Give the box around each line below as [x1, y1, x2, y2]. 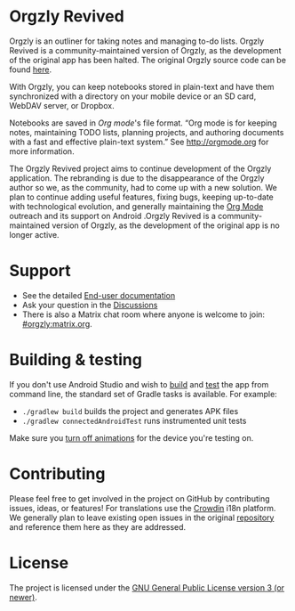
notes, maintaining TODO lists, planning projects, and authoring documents [9, 126, 284, 137]
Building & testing [9, 350, 142, 371]
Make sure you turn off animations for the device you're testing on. [9, 432, 254, 443]
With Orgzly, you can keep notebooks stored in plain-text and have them [9, 81, 275, 92]
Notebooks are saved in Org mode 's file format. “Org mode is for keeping [9, 118, 277, 128]
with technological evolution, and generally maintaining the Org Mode [9, 200, 264, 211]
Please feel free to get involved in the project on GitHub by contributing [9, 493, 270, 504]
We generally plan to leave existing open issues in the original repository [9, 512, 275, 523]
